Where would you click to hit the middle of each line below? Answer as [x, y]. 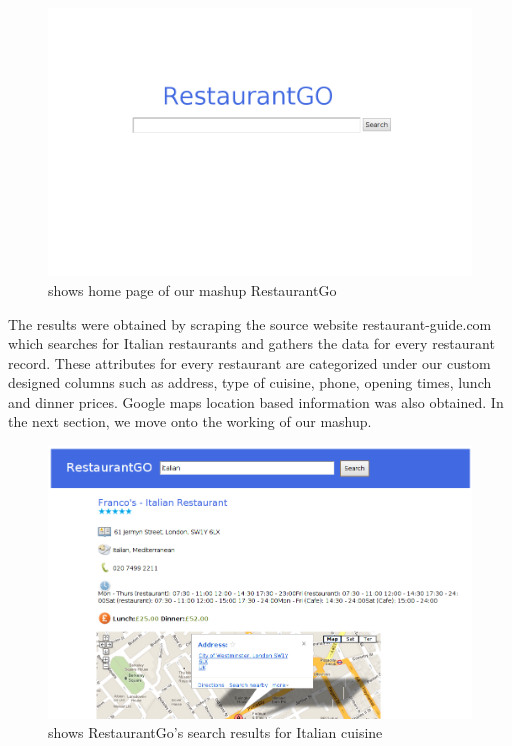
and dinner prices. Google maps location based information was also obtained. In [256, 401]
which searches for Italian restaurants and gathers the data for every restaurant [251, 343]
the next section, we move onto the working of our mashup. [190, 421]
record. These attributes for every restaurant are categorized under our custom [249, 362]
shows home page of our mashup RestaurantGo [192, 289]
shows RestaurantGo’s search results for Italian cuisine [215, 732]
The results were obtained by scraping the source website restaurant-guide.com [250, 323]
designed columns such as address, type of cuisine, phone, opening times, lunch [250, 382]
